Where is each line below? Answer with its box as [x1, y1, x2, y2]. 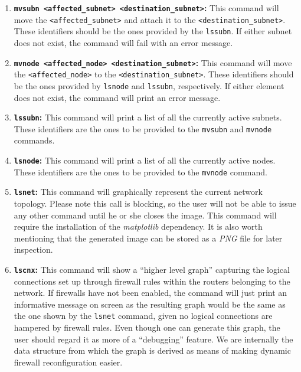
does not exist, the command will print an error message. [14, 91, 221, 103]
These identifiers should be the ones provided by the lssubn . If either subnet [14, 25, 292, 37]
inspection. [14, 243, 53, 256]
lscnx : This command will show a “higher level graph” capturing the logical [14, 263, 290, 275]
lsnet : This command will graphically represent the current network [14, 185, 263, 198]
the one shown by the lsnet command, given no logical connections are [14, 309, 273, 322]
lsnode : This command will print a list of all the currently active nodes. [14, 154, 276, 167]
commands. [14, 134, 55, 146]
